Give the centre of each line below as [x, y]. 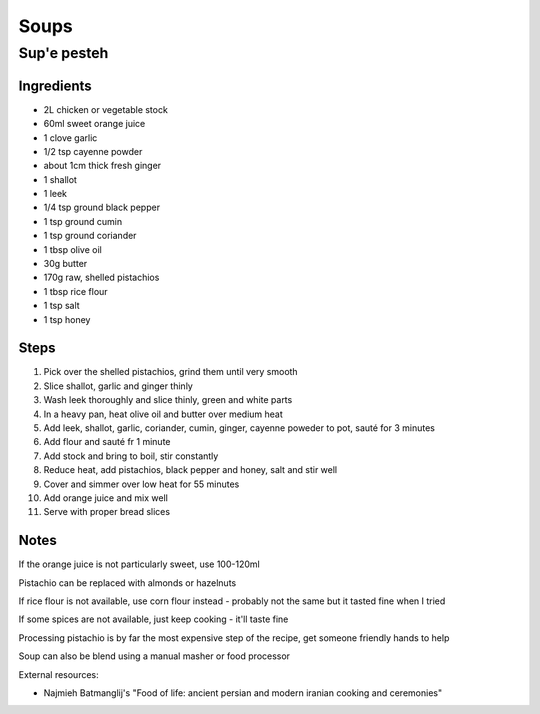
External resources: [58, 674]
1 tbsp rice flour [76, 291]
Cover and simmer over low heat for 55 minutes [141, 484]
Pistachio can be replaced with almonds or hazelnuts [127, 582]
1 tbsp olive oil [72, 249]
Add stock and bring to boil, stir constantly [131, 456]
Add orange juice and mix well [106, 498]
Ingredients [55, 85]
